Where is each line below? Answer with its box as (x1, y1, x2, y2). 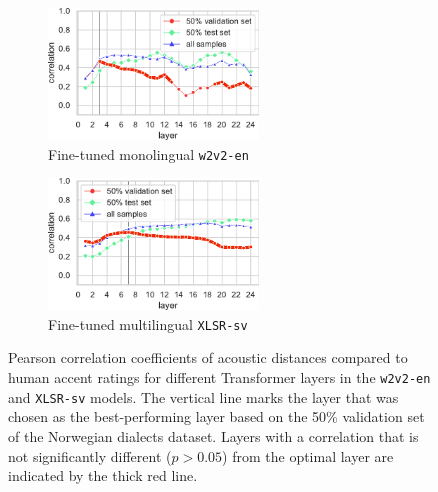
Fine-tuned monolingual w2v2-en (48, 143, 249, 164)
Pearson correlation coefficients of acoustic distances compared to (8, 347, 408, 368)
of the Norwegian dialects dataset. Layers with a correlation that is (8, 425, 419, 446)
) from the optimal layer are (222, 445, 394, 466)
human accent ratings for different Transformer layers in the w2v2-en (8, 367, 431, 388)
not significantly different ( (8, 445, 172, 466)
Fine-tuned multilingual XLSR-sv (48, 313, 248, 334)
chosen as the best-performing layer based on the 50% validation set (8, 406, 425, 427)
